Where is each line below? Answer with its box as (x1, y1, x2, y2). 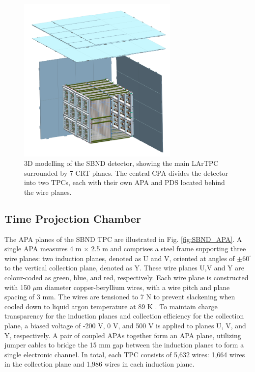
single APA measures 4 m (4, 243, 82, 254)
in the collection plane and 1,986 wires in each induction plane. (4, 359, 195, 369)
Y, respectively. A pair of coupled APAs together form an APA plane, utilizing (4, 330, 241, 340)
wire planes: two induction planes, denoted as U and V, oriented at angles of (4, 253, 235, 263)
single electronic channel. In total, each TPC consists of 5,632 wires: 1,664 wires (4, 349, 245, 359)
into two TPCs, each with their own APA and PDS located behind (24, 177, 225, 187)
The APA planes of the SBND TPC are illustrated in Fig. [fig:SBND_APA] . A (4, 234, 242, 244)
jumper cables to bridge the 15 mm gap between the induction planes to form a (4, 340, 244, 350)
